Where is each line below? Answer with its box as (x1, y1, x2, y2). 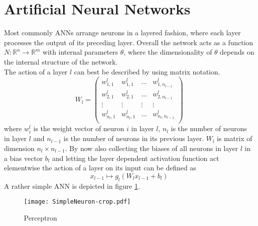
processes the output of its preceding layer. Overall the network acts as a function (4, 37, 254, 47)
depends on (220, 47, 255, 57)
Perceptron (24, 212, 57, 223)
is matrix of (217, 133, 253, 144)
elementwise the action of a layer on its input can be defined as (4, 162, 196, 173)
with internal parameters (42, 47, 118, 57)
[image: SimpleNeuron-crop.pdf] (24, 198, 131, 206)
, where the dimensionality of (123, 47, 212, 57)
